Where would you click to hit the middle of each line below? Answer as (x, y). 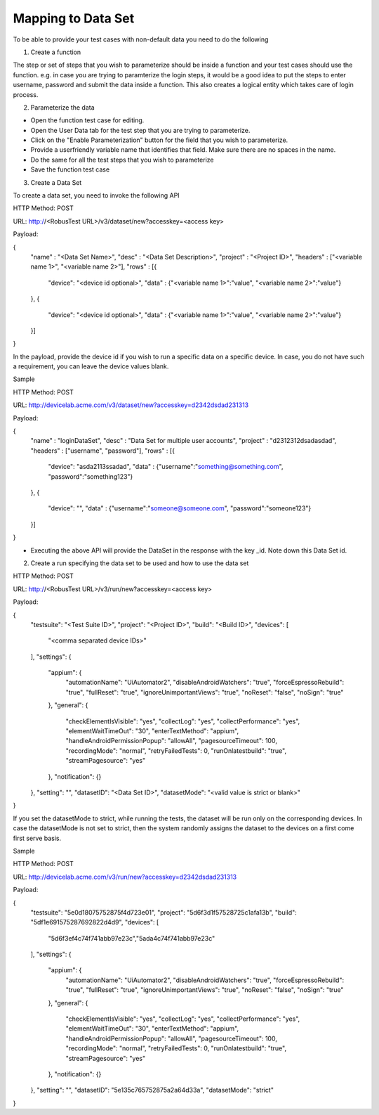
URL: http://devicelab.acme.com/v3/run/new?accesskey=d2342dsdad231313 (125, 877)
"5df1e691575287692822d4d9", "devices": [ (95, 922)
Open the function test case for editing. (87, 120)
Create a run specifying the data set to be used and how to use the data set (140, 563)
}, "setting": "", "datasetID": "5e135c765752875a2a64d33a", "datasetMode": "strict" (152, 1090)
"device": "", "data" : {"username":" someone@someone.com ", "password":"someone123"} (180, 508)
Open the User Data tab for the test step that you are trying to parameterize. (140, 130)
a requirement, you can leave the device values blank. (91, 366)
